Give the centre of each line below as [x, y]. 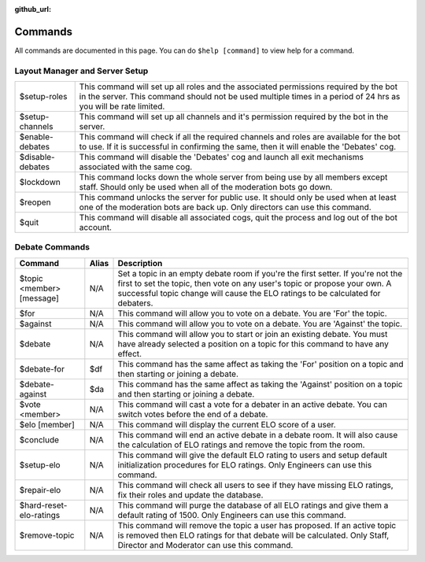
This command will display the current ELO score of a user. [227, 424]
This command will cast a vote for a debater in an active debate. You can [253, 404]
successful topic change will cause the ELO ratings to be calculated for [249, 293]
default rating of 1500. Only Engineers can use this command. [232, 515]
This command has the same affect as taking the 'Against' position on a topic [260, 384]
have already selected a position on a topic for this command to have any [253, 344]
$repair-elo [40, 490]
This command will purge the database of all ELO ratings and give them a [253, 505]
